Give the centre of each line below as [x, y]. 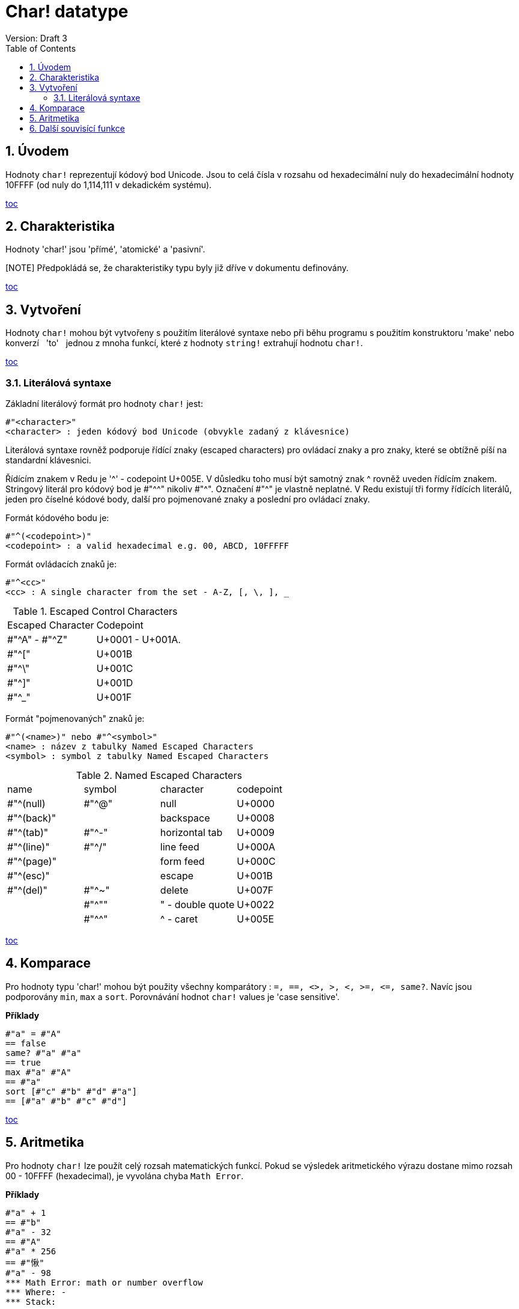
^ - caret [179, 919]
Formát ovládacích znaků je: [61, 564]
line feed [180, 847]
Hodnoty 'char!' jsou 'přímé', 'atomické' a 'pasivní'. [105, 249]
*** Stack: [31, 1301]
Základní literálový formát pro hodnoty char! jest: [104, 404]
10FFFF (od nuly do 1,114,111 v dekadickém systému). [109, 185]
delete [174, 890]
